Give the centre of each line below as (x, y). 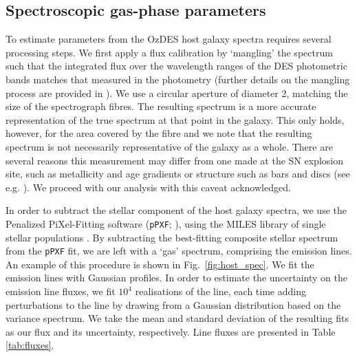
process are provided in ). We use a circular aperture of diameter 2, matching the (177, 93)
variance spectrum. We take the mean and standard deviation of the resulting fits (177, 318)
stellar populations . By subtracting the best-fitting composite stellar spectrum (172, 237)
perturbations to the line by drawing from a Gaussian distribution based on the (173, 304)
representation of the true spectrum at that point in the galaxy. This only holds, (175, 119)
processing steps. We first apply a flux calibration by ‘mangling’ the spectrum (169, 52)
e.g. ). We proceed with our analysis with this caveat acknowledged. (148, 187)
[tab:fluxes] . (30, 345)
